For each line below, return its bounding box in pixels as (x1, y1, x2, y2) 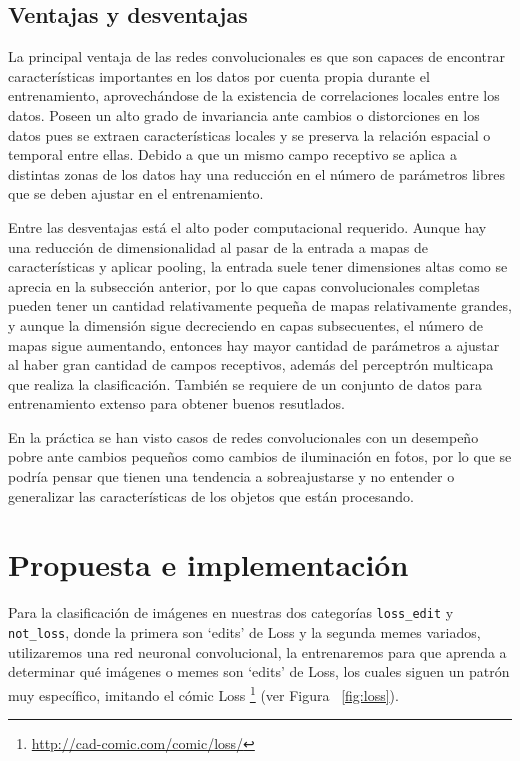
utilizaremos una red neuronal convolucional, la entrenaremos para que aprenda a (8, 641, 507, 662)
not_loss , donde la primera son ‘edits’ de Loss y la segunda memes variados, (8, 622, 481, 643)
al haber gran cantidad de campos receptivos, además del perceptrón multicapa (8, 354, 494, 375)
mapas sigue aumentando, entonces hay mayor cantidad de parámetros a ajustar (8, 334, 500, 355)
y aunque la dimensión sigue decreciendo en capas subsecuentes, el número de (8, 314, 483, 335)
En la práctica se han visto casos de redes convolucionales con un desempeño (8, 426, 479, 447)
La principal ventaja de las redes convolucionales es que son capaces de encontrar (8, 46, 505, 67)
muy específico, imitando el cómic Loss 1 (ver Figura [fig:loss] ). (8, 681, 399, 705)
